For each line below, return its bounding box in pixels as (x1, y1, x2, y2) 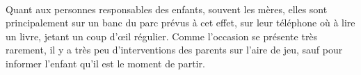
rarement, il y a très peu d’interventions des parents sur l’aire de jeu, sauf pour (6, 42, 343, 57)
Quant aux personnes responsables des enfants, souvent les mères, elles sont (6, 1, 328, 16)
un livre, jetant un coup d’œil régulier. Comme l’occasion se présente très (6, 28, 318, 43)
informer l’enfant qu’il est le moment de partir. (6, 56, 205, 70)
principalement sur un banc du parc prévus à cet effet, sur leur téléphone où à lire (6, 15, 355, 30)
